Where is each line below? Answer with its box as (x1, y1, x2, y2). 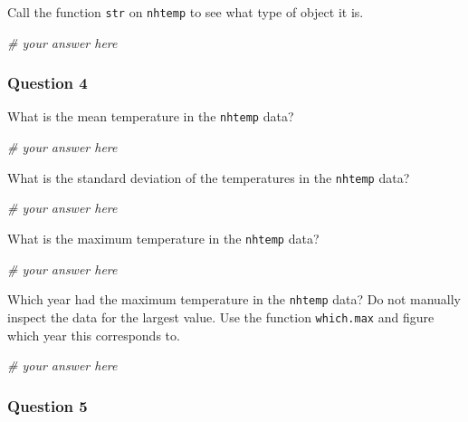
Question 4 (7, 72, 88, 94)
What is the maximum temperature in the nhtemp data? (7, 228, 320, 247)
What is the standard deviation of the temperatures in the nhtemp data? (7, 168, 410, 187)
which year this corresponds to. (7, 325, 180, 344)
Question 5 (7, 394, 88, 417)
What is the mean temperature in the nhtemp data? (7, 107, 294, 126)
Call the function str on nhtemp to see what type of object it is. (7, 3, 364, 21)
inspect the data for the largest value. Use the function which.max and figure (7, 307, 435, 326)
